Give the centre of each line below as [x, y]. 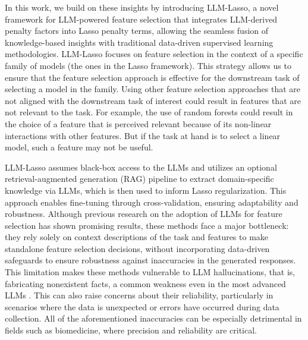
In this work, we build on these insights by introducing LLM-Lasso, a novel [142, 7]
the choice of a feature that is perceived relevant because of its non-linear [138, 123]
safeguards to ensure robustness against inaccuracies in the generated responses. [150, 260]
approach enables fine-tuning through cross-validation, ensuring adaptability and [152, 202]
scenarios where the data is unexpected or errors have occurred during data [142, 306]
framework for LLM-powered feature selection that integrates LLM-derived [141, 19]
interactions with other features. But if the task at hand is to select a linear [143, 135]
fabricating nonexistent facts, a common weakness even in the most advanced [145, 283]
